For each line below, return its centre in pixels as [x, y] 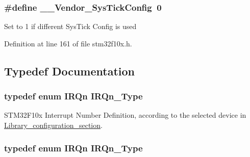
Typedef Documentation [69, 71]
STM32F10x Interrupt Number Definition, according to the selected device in [125, 115]
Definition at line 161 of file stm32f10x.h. [68, 43]
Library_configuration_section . [53, 125]
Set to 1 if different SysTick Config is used [70, 26]
